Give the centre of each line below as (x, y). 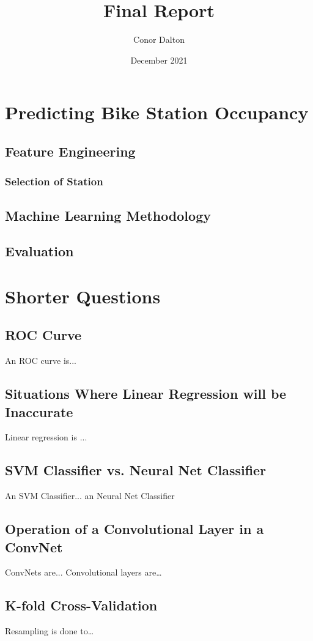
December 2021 (159, 60)
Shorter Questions (83, 296)
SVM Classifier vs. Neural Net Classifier (136, 470)
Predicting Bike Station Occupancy (157, 112)
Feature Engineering (70, 151)
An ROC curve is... (41, 361)
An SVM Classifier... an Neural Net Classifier (90, 496)
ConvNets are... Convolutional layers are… (83, 572)
